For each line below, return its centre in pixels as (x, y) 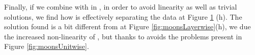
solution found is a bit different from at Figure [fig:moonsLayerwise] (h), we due (127, 26)
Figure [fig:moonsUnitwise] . (47, 46)
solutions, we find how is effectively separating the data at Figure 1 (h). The (123, 16)
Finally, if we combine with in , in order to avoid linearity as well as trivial (121, 7)
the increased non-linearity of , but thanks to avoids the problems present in (123, 36)
